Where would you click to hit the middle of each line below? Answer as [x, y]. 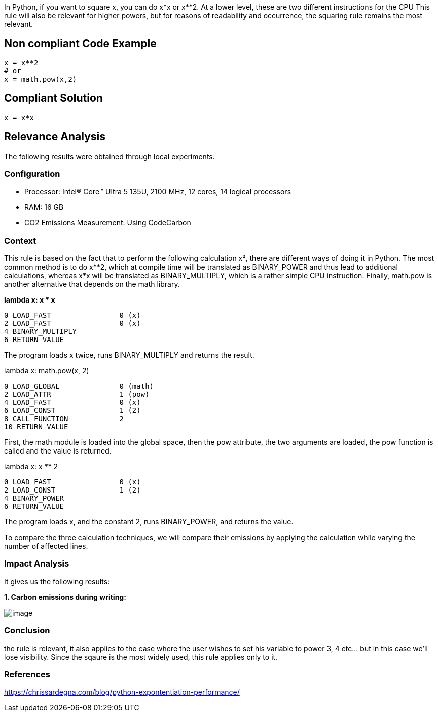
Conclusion [27, 631]
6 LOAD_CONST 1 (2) [72, 411]
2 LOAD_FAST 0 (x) [72, 324]
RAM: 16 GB [44, 207]
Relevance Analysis [55, 137]
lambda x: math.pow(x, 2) [47, 371]
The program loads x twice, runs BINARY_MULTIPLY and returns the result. [129, 355]
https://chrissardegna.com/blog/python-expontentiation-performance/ [122, 692]
